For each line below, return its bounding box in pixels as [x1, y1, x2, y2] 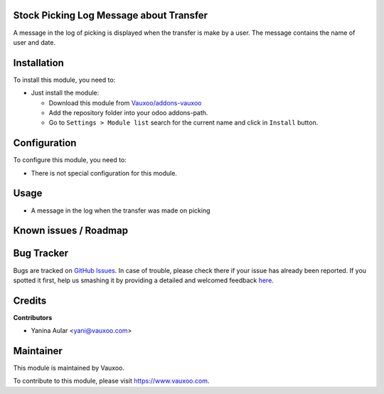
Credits [13, 294, 47, 307]
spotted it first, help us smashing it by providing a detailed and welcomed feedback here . [13, 276, 274, 284]
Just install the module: [31, 89, 100, 97]
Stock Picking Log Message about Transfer [13, 9, 208, 21]
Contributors [13, 313, 53, 321]
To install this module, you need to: [13, 75, 116, 84]
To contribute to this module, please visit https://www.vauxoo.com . [13, 377, 210, 385]
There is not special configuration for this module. [31, 169, 178, 177]
